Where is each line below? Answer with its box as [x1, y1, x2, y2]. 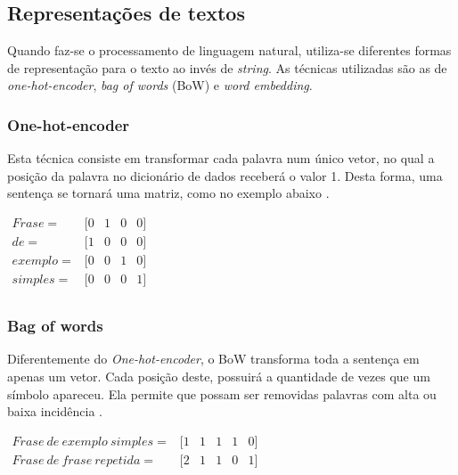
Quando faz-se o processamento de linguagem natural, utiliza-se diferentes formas [7, 41, 452, 60]
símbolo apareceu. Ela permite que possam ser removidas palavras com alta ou [7, 384, 437, 403]
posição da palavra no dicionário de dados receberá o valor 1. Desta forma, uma [7, 166, 443, 184]
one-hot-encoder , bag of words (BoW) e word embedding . [7, 76, 313, 94]
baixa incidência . [7, 402, 102, 421]
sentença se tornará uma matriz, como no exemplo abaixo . [7, 184, 330, 202]
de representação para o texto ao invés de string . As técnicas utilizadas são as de [7, 58, 447, 77]
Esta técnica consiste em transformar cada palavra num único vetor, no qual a [7, 149, 435, 168]
